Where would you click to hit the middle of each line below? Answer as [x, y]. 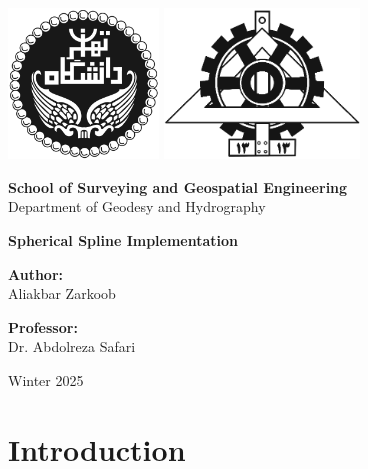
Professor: [43, 326]
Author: [36, 273]
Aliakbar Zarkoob [62, 293]
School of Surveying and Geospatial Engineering [178, 186]
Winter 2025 [46, 379]
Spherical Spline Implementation [123, 239]
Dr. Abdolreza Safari [72, 346]
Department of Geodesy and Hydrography [137, 206]
